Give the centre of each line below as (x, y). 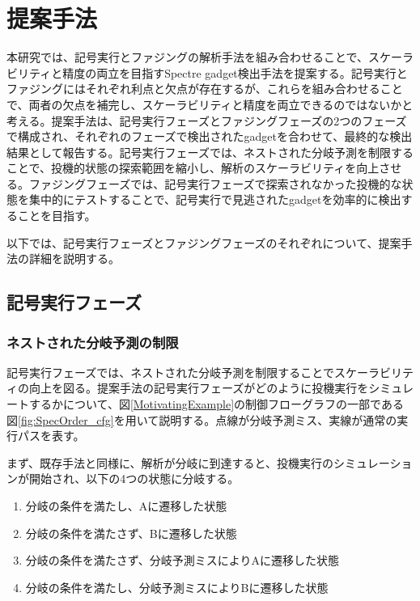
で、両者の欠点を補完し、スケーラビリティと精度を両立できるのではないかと (210, 104)
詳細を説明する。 (74, 258)
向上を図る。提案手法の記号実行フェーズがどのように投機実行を (199, 388)
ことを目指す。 (57, 216)
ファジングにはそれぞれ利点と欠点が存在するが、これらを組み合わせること (205, 89)
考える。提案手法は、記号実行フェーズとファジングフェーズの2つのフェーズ (207, 120)
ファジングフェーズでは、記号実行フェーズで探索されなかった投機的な (215, 183)
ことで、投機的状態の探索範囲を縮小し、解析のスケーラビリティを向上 (193, 168)
